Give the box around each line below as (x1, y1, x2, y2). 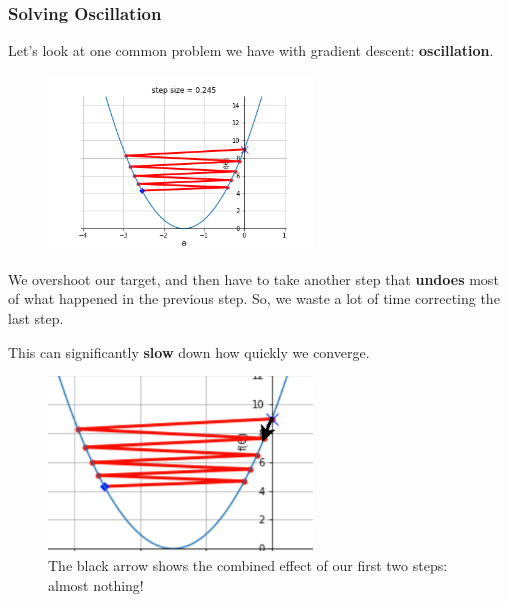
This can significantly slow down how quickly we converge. (8, 341, 370, 362)
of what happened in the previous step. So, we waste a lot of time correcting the (8, 288, 500, 309)
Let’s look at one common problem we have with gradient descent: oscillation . (8, 40, 494, 61)
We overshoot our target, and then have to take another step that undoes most (8, 268, 499, 289)
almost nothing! (48, 574, 144, 595)
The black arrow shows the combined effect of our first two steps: (48, 555, 448, 576)
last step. (8, 307, 64, 328)
